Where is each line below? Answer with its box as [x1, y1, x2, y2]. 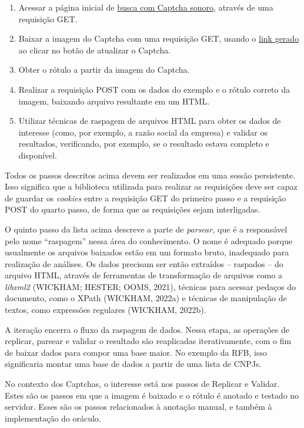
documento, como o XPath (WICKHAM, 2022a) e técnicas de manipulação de [5, 292, 287, 304]
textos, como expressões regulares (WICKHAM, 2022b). [5, 304, 206, 316]
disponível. [18, 149, 57, 161]
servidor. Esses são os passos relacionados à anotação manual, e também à [5, 400, 272, 413]
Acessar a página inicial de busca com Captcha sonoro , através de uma [18, 1, 273, 13]
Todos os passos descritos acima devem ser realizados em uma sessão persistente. [5, 168, 296, 181]
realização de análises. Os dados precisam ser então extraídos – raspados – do [5, 257, 283, 269]
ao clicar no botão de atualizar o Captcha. [18, 43, 171, 56]
